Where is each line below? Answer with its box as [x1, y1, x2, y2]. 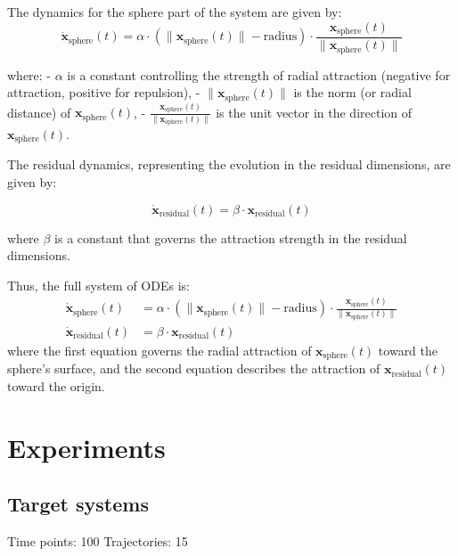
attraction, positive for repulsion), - [7, 83, 200, 102]
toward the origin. [7, 376, 105, 395]
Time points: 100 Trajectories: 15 [7, 532, 188, 551]
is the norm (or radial [293, 83, 412, 102]
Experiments [7, 429, 166, 465]
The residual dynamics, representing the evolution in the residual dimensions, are [7, 155, 451, 174]
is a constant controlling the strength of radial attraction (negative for [67, 65, 451, 84]
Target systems [7, 490, 149, 518]
